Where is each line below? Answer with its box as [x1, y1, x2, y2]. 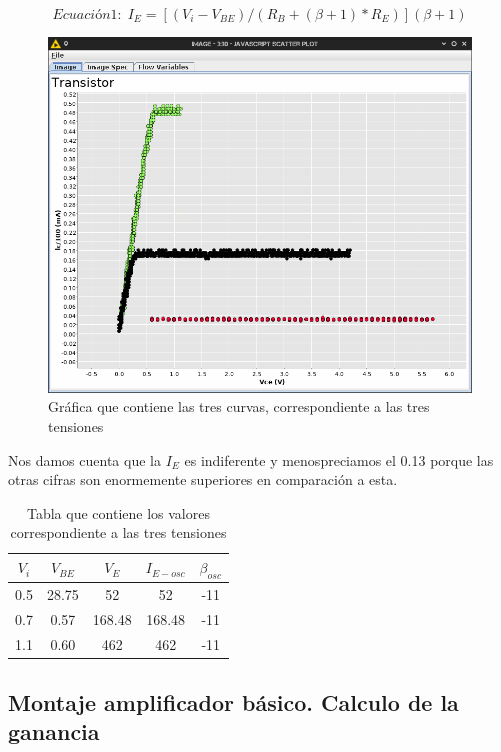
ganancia [8, 716, 100, 747]
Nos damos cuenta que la [8, 449, 161, 470]
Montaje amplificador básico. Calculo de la [8, 687, 459, 718]
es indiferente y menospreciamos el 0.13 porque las [184, 449, 494, 470]
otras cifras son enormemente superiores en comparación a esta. [8, 469, 398, 490]
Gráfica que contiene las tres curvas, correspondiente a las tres [48, 396, 430, 417]
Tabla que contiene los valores [26, 502, 210, 523]
